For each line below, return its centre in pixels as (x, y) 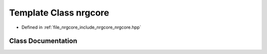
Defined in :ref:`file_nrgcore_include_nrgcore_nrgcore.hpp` (81, 27)
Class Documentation (43, 41)
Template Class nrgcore (59, 13)
